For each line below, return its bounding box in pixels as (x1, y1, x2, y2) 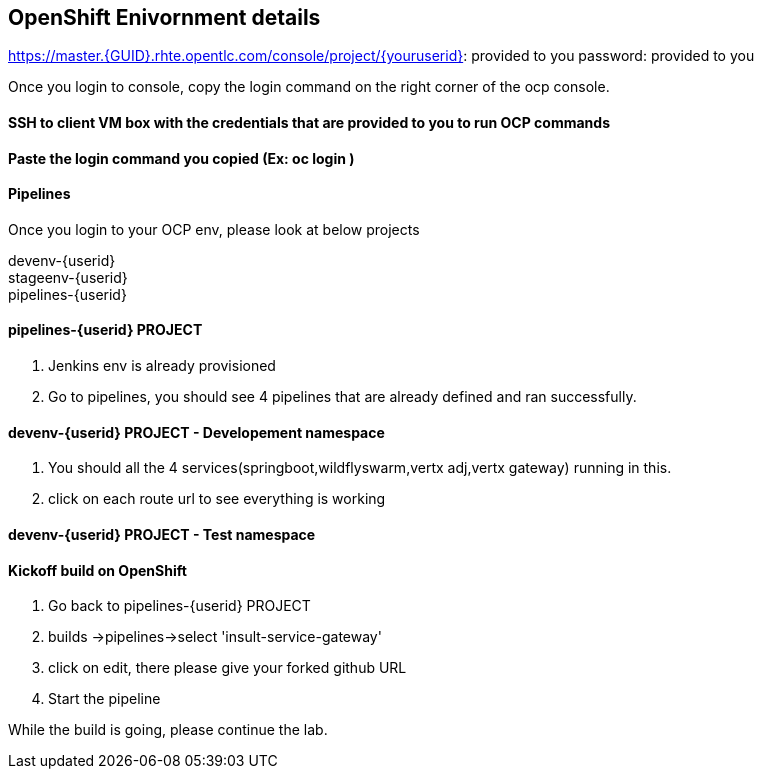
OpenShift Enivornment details (8, 5, 321, 30)
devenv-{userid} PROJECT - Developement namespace (8, 423, 385, 441)
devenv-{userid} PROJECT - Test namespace (8, 525, 316, 543)
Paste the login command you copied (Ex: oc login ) (8, 149, 355, 167)
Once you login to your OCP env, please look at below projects (8, 220, 420, 238)
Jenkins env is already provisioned (48, 357, 276, 375)
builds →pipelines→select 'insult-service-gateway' (48, 628, 382, 646)
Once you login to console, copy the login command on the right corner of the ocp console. (8, 78, 610, 96)
